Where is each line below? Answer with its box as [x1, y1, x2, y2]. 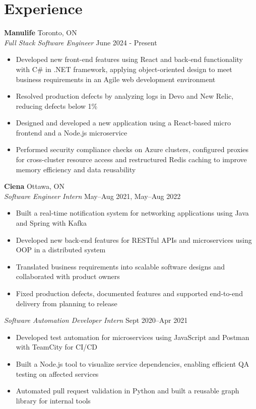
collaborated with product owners [16, 271, 120, 282]
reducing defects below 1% [16, 100, 98, 111]
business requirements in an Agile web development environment [16, 74, 216, 84]
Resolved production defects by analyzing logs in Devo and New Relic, [16, 91, 234, 101]
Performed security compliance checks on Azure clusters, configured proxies [16, 144, 249, 155]
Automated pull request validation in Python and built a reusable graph [16, 385, 239, 396]
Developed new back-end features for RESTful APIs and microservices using [16, 234, 252, 245]
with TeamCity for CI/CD [16, 342, 98, 352]
